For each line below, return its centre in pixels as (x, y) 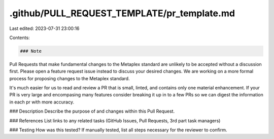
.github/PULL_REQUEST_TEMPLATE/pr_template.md (122, 13)
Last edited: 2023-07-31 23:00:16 (44, 28)
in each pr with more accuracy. (42, 102)
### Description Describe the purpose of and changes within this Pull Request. (92, 111)
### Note (31, 51)
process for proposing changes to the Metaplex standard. (70, 78)
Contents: (20, 38)
